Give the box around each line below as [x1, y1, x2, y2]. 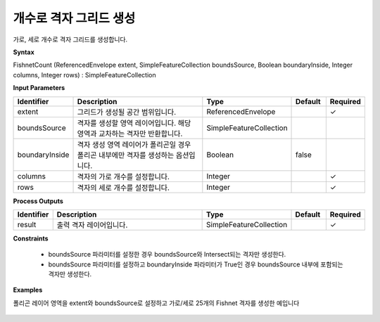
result [17, 219, 37, 229]
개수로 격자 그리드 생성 [13, 11, 136, 26]
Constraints [13, 234, 49, 243]
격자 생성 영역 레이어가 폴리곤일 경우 [77, 139, 191, 149]
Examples [13, 285, 43, 295]
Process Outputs [13, 197, 63, 205]
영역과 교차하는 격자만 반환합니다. [77, 129, 183, 139]
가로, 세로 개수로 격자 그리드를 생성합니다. [13, 35, 128, 44]
